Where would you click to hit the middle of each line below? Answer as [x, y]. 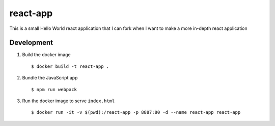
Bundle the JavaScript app [50, 78]
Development [31, 43]
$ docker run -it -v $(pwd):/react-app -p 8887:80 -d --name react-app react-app [136, 112]
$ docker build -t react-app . [70, 66]
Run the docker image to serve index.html [68, 101]
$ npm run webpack [54, 89]
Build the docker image [46, 55]
